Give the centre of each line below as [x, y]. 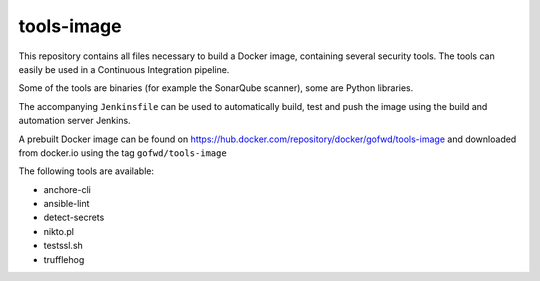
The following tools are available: [86, 171]
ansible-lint [66, 204]
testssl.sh [63, 246]
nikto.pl [59, 231]
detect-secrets [74, 217]
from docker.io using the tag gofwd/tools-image [122, 152]
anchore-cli [67, 189]
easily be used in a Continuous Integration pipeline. [124, 69]
